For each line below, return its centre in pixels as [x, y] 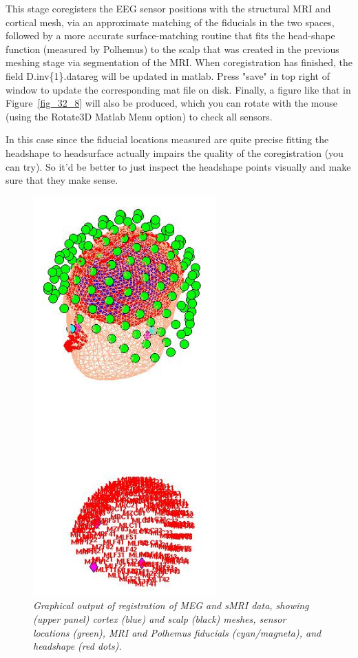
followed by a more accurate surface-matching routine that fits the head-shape [170, 35]
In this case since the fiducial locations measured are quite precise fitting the [167, 139]
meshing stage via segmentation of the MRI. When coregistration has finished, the [179, 62]
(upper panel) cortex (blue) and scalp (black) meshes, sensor [160, 618]
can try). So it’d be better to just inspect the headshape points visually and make [178, 166]
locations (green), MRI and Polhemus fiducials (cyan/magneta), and [177, 632]
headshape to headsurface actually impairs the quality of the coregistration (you [175, 152]
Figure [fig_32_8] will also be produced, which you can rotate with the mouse [171, 103]
